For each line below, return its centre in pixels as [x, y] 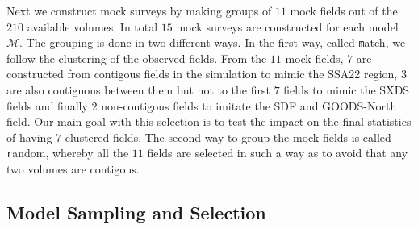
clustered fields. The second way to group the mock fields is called [228, 137]
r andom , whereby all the [68, 153]
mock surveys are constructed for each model [287, 26]
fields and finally [47, 105]
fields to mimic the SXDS [347, 90]
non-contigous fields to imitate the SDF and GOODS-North [249, 105]
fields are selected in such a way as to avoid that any [278, 153]
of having [29, 137]
